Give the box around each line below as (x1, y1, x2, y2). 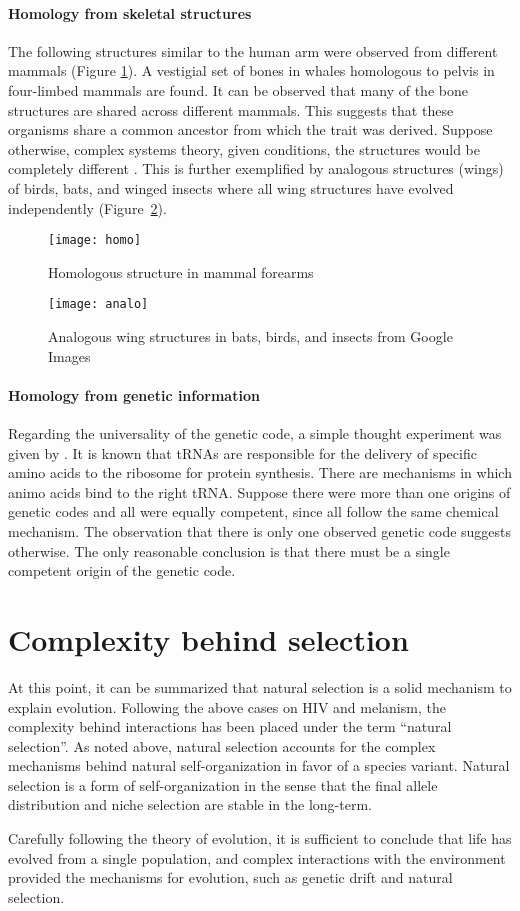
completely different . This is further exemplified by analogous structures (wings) (8, 158, 504, 179)
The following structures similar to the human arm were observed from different (8, 40, 498, 61)
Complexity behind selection (8, 618, 409, 659)
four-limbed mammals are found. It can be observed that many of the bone (8, 79, 468, 100)
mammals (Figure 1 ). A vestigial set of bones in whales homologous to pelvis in (8, 60, 495, 81)
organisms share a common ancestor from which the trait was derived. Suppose (8, 119, 493, 140)
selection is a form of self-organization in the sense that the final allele (8, 774, 438, 795)
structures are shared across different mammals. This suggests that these (8, 99, 454, 120)
